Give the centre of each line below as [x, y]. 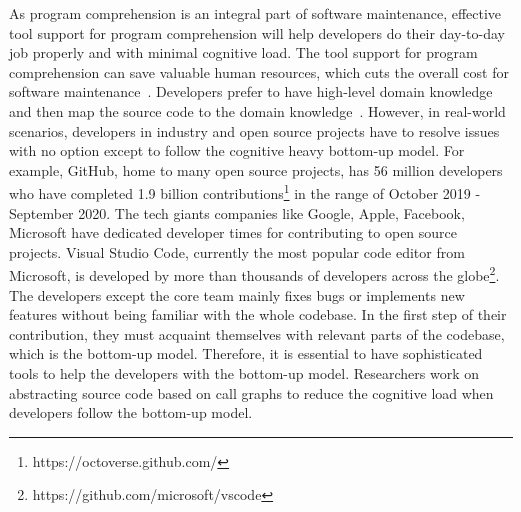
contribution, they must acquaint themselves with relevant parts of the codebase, [257, 333]
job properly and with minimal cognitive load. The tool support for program [243, 52]
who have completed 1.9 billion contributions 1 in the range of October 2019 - [245, 191]
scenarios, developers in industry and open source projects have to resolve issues [254, 130]
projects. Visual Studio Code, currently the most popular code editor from [237, 251]
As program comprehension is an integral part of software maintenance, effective [255, 13]
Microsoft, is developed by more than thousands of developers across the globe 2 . [254, 274]
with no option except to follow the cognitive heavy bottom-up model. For [237, 150]
